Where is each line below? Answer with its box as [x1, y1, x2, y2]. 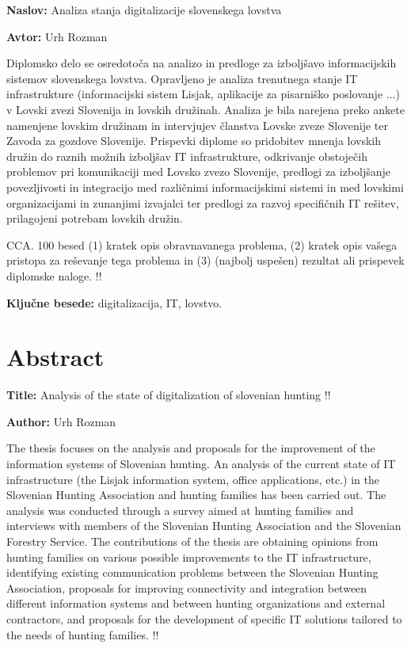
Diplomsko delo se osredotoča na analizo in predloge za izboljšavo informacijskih [6, 55, 397, 71]
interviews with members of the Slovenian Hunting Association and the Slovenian [6, 517, 401, 534]
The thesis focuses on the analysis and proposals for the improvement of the [6, 440, 375, 456]
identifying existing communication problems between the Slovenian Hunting [6, 564, 379, 581]
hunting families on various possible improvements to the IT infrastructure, [6, 548, 371, 565]
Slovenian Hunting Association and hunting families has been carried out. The [6, 486, 386, 503]
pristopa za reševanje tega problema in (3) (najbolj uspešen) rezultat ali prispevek [6, 252, 405, 269]
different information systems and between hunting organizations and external [6, 595, 386, 612]
